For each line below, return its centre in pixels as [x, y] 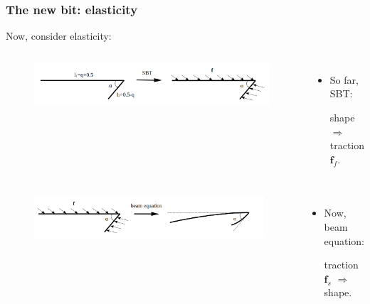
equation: [344, 240]
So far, [344, 79]
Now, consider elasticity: [59, 36]
